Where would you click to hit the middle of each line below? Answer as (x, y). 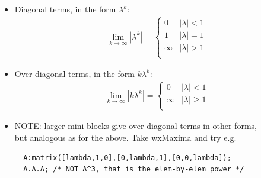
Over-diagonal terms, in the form (74, 74)
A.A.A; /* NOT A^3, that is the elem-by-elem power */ (134, 169)
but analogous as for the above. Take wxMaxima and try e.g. (125, 137)
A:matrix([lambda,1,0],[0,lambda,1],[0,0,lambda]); (127, 158)
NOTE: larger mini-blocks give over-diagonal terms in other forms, (136, 126)
